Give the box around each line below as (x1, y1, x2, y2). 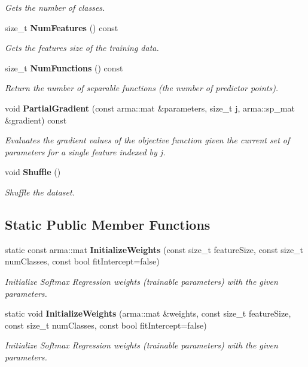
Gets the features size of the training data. (5, 41, 159, 54)
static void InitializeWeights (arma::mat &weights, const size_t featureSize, (5, 307, 291, 320)
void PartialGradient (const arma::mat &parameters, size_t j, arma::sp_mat (5, 101, 295, 114)
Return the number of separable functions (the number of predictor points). (5, 82, 279, 94)
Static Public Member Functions (5, 215, 211, 233)
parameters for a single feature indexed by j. (5, 145, 166, 158)
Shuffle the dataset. (5, 185, 75, 198)
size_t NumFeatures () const (5, 21, 118, 34)
